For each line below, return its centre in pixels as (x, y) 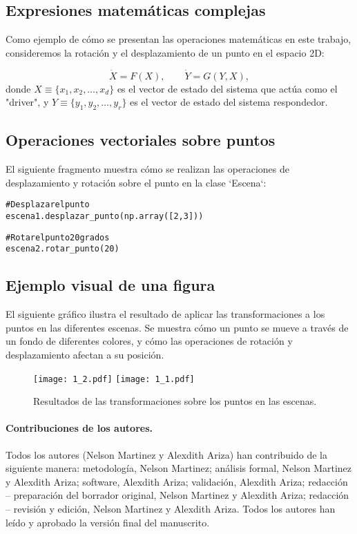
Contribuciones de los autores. (79, 428)
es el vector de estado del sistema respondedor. (229, 102)
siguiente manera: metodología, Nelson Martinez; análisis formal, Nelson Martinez (179, 468)
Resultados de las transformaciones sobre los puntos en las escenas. (175, 401)
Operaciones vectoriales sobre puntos (141, 140)
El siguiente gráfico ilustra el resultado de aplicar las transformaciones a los (165, 314)
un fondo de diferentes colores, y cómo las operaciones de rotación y (149, 341)
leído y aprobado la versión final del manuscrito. (108, 522)
